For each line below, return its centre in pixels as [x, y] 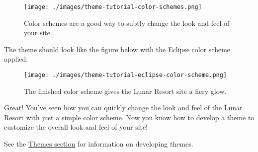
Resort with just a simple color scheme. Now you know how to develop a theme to [129, 117]
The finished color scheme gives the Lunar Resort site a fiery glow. [125, 91]
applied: [16, 59]
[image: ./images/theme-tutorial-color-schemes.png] [113, 7]
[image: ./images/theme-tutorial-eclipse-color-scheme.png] [126, 75]
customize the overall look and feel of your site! [76, 127]
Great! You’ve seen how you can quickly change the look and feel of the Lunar [123, 108]
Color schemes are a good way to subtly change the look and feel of [127, 23]
